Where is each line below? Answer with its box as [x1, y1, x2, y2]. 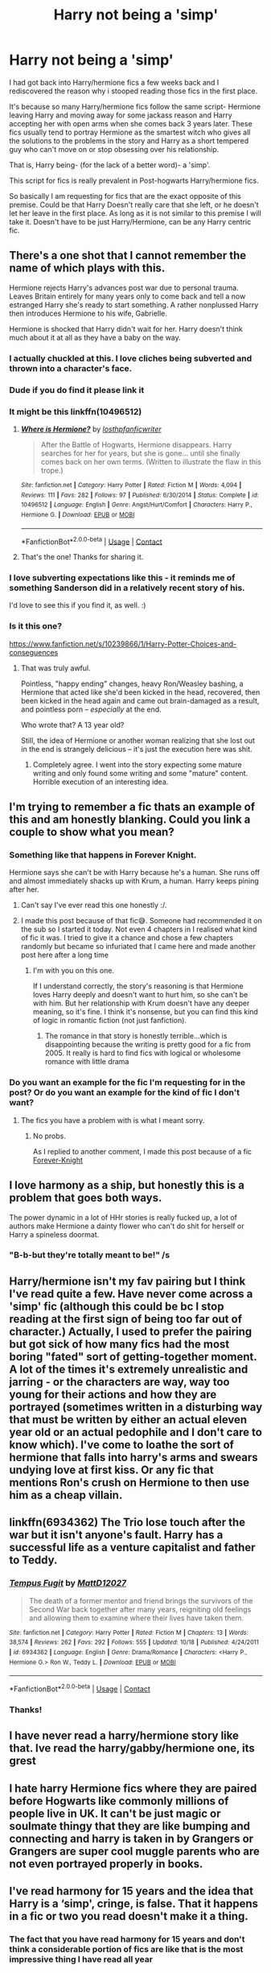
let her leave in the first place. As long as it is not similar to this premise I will [9, 208, 262, 218]
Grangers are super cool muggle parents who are [9, 1844, 260, 1858]
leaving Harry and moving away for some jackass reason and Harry [9, 110, 232, 120]
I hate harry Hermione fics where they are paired [9, 1781, 257, 1795]
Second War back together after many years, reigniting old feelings [28, 1604, 252, 1614]
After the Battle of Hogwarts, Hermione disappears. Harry [40, 440, 232, 449]
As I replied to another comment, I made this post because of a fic [32, 1146, 253, 1156]
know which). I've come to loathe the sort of [9, 1438, 234, 1451]
